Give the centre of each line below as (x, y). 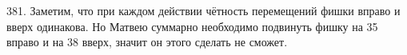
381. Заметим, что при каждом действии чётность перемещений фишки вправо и (203, 10)
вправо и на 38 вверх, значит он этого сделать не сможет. (147, 42)
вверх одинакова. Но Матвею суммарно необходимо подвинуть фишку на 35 (192, 26)
